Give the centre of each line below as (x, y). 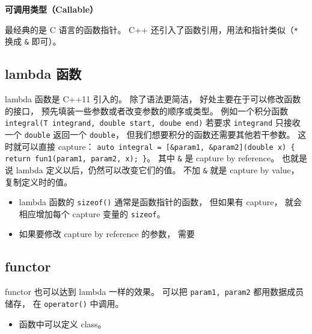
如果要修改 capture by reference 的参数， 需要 (107, 234)
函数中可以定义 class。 (63, 323)
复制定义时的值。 (38, 181)
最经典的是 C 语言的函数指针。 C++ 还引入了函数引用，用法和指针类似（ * (151, 29)
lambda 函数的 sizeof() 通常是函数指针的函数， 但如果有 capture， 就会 (161, 202)
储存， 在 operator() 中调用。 (64, 303)
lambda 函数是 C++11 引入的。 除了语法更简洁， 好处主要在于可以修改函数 (153, 99)
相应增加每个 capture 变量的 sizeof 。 (92, 213)
